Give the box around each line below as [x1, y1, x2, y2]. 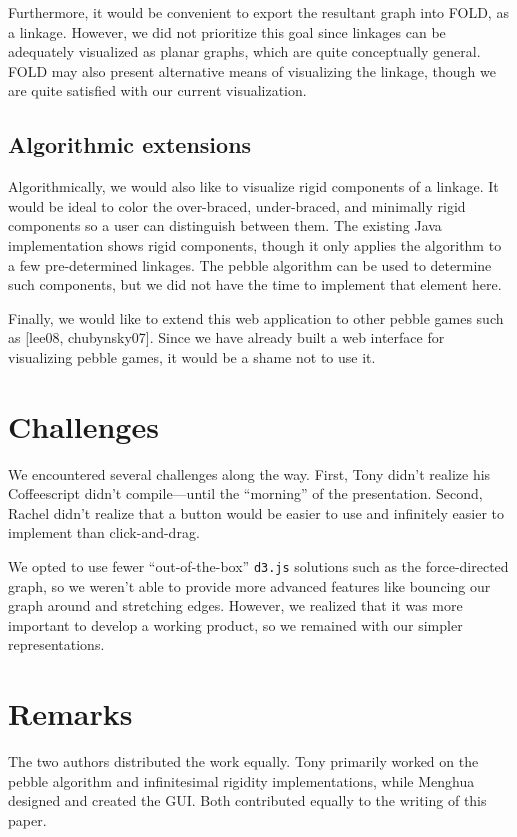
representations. [8, 634, 105, 655]
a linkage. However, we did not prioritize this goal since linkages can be [8, 21, 446, 42]
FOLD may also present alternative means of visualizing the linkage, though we [8, 60, 496, 81]
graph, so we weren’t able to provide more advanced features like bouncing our [8, 575, 491, 596]
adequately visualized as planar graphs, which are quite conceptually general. [8, 41, 481, 62]
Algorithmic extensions [8, 129, 252, 160]
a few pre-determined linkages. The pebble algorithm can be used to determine [8, 254, 492, 275]
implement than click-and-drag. [8, 522, 200, 543]
